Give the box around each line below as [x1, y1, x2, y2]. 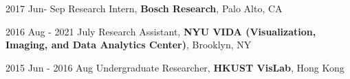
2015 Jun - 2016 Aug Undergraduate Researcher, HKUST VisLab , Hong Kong [6, 60, 344, 74]
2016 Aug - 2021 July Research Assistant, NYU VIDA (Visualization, [6, 24, 316, 38]
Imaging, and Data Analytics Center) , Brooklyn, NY [6, 37, 252, 52]
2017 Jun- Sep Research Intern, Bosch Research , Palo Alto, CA [6, 1, 283, 15]
